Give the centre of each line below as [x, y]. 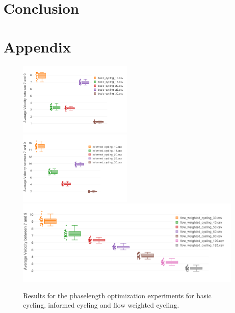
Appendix [37, 46]
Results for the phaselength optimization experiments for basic [117, 295]
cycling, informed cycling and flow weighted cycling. [101, 305]
